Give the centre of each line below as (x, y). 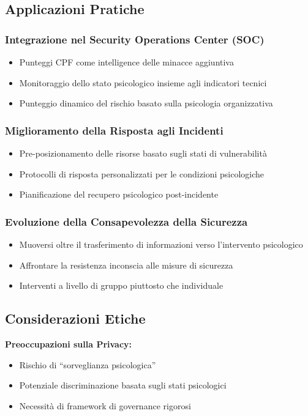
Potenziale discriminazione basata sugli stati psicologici (123, 385)
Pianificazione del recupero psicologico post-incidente (119, 194)
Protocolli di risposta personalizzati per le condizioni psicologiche (142, 173)
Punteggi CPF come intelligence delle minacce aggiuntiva (126, 62)
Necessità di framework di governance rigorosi (105, 405)
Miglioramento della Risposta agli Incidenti (114, 130)
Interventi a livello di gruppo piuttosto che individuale (121, 285)
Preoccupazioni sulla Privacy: (69, 344)
